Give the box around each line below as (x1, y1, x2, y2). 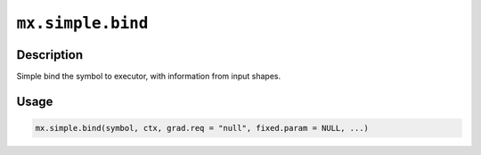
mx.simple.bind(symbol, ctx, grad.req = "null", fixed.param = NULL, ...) (35, 123, 370, 134)
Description (16, 47, 84, 62)
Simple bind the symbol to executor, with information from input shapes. (16, 71, 281, 82)
